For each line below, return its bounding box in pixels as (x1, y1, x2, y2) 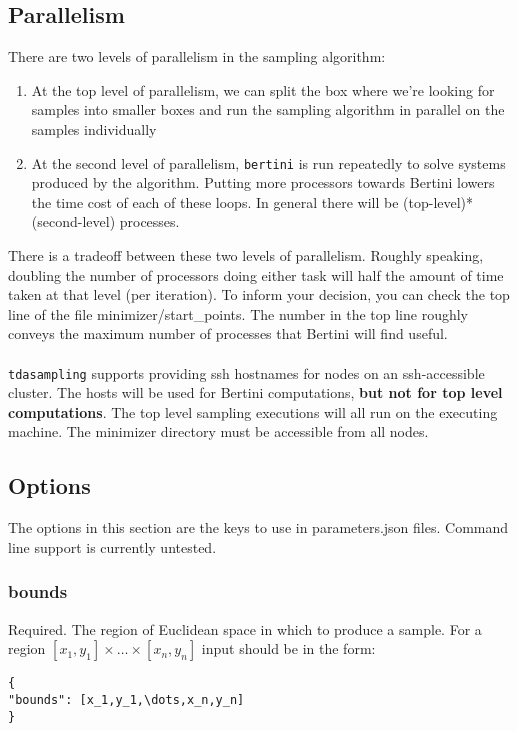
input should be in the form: (201, 638, 376, 659)
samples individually (31, 118, 157, 139)
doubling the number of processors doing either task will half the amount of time (8, 264, 504, 285)
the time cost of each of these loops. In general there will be (31, 191, 399, 212)
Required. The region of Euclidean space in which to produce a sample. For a (8, 618, 482, 639)
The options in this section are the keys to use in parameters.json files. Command (8, 517, 509, 538)
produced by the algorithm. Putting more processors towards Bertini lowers (31, 172, 495, 193)
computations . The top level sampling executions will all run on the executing (8, 401, 498, 422)
